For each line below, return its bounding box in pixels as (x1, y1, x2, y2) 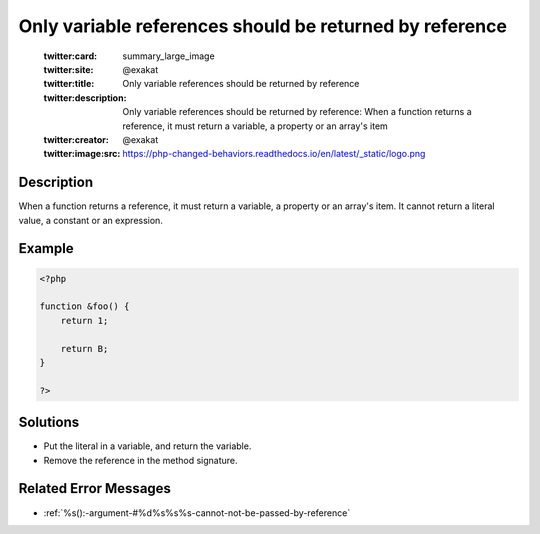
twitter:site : (43, 63, 94, 75)
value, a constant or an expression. (18, 214, 164, 226)
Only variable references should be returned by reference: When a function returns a (122, 106, 472, 118)
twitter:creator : (43, 133, 109, 145)
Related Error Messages (18, 480, 172, 497)
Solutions (18, 414, 80, 431)
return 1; (60, 315, 109, 326)
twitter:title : (43, 78, 95, 90)
